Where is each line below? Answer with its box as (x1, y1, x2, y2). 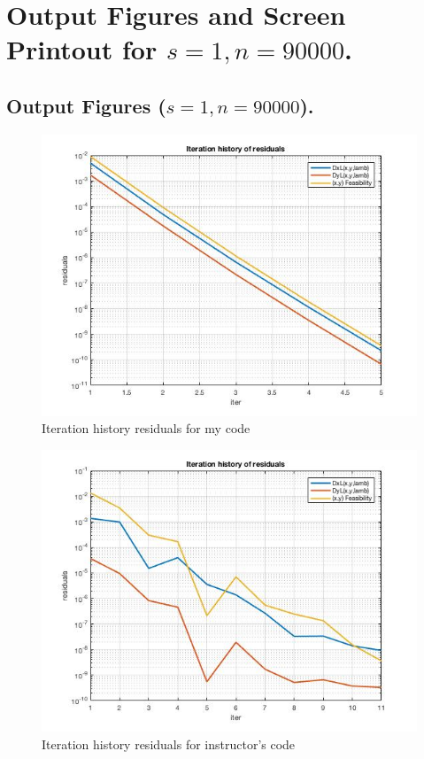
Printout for (6, 31, 158, 67)
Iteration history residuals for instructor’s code (42, 734, 296, 753)
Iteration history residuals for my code (42, 419, 251, 438)
